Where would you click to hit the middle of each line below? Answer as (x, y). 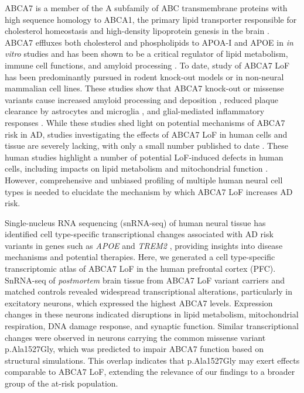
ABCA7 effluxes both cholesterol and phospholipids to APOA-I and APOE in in (149, 42)
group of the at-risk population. (62, 383)
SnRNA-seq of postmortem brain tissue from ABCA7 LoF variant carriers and (145, 280)
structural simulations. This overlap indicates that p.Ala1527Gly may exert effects (152, 360)
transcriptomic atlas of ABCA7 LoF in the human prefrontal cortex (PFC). (140, 269)
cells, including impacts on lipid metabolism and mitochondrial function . (136, 168)
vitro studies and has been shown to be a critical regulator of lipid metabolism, (146, 54)
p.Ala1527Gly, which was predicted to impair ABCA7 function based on (134, 349)
